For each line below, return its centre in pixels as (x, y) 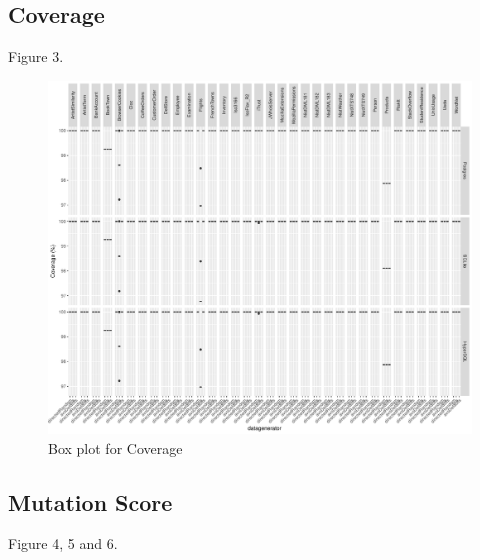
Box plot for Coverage (115, 447)
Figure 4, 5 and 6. (63, 543)
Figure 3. (36, 56)
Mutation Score (90, 501)
